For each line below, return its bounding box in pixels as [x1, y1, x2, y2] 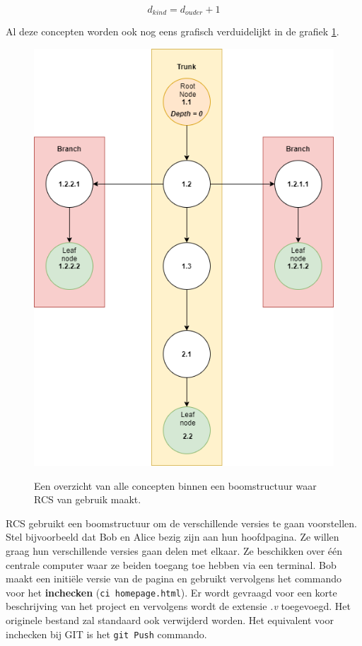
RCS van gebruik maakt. [34, 492, 141, 507]
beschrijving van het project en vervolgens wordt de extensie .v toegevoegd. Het [6, 599, 351, 613]
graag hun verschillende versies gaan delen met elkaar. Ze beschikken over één [6, 543, 343, 558]
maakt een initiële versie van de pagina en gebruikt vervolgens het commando [6, 571, 342, 586]
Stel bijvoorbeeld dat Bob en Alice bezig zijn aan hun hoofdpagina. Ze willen [6, 529, 339, 544]
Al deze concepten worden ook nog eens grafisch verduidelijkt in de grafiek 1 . [6, 24, 339, 39]
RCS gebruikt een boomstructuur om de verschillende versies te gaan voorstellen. [6, 515, 358, 530]
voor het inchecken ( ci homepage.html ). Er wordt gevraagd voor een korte [6, 585, 337, 599]
